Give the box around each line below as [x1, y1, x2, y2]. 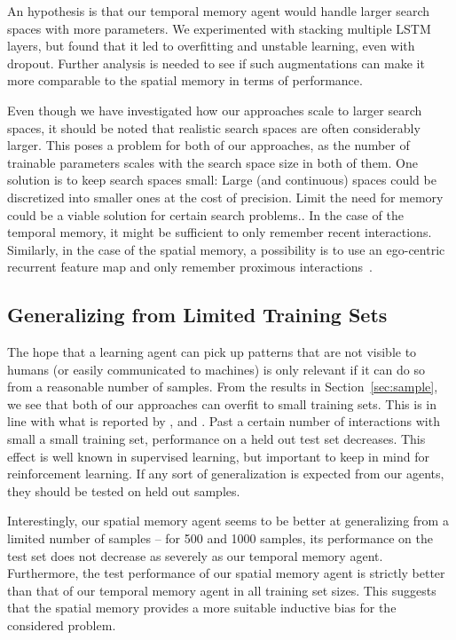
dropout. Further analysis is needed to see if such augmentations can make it [7, 53, 425, 72]
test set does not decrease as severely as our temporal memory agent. [7, 546, 383, 565]
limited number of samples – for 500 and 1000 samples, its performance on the [7, 529, 434, 548]
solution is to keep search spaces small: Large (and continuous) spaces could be [7, 170, 436, 189]
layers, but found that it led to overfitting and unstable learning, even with [7, 36, 415, 55]
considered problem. [7, 616, 116, 635]
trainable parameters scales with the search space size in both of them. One [7, 153, 418, 171]
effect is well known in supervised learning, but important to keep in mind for [7, 446, 430, 465]
